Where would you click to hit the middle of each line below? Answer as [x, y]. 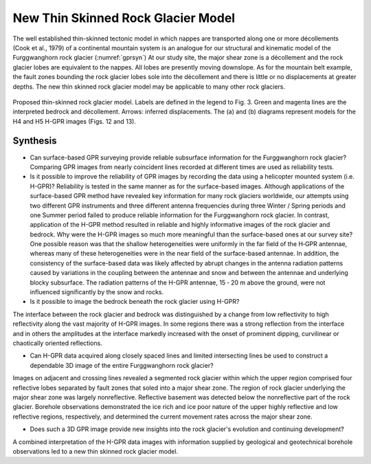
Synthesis [35, 141]
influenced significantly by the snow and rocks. [97, 292]
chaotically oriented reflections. [57, 343]
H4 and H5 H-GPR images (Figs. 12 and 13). [75, 121]
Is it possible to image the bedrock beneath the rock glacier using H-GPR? [135, 302]
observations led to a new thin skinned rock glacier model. [95, 451]
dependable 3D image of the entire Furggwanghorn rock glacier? [122, 365]
